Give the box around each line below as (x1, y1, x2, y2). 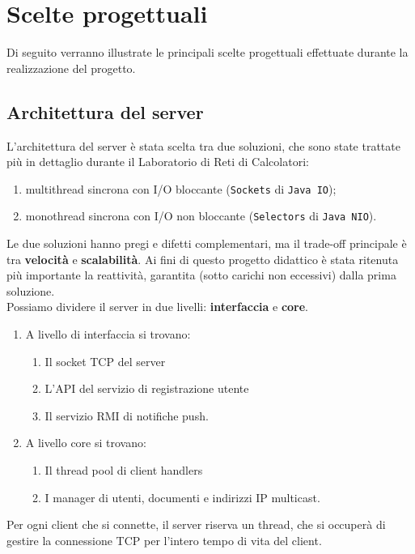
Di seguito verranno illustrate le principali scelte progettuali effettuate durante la (6, 44, 409, 61)
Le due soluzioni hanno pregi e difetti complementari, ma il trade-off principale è (6, 235, 407, 252)
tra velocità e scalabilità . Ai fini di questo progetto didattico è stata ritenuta (6, 250, 399, 267)
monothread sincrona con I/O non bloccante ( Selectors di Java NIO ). (25, 207, 377, 224)
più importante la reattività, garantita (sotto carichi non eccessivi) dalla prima (6, 266, 396, 283)
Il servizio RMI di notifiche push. (44, 407, 209, 424)
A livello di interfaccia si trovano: (25, 325, 191, 342)
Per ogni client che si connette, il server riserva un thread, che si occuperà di (6, 516, 386, 533)
